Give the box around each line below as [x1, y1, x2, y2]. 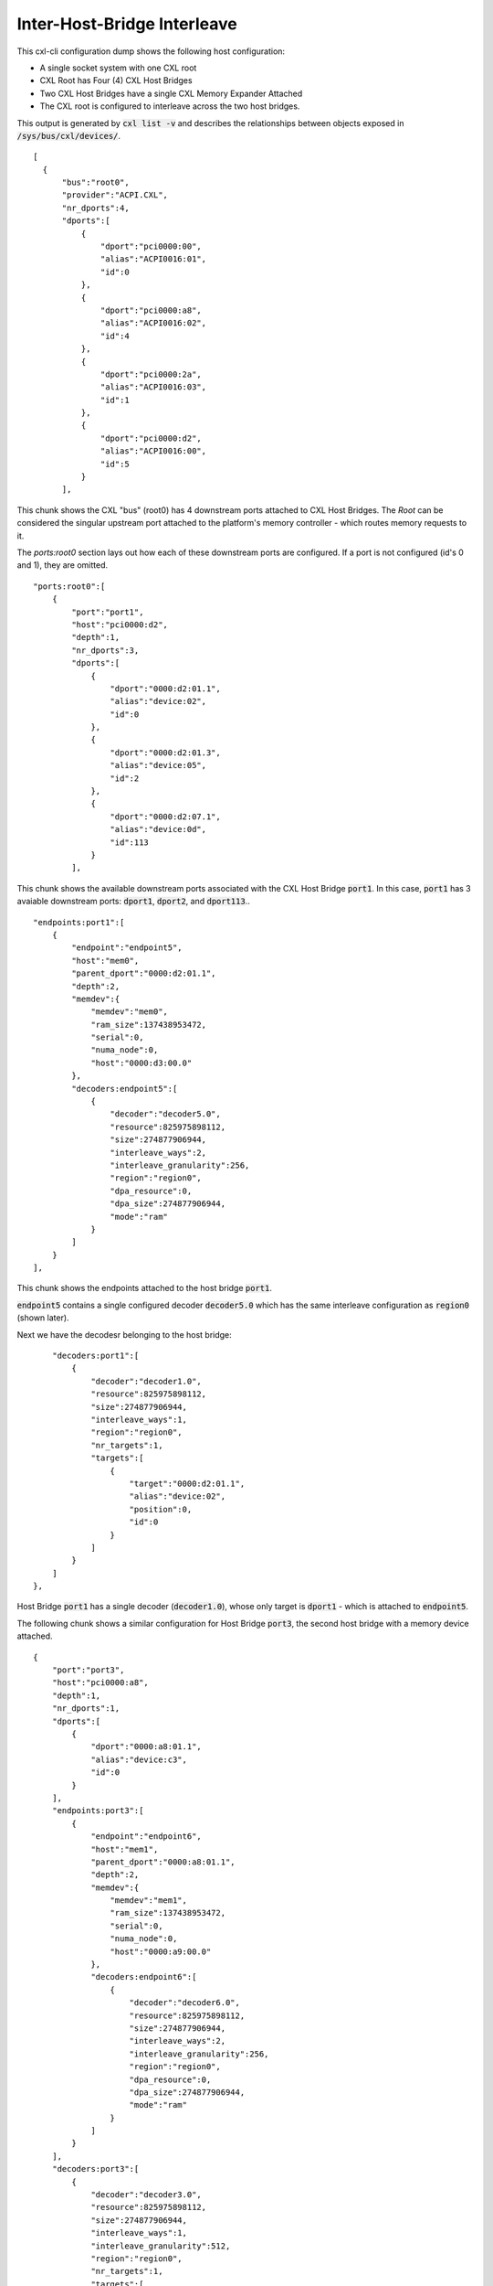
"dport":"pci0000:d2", [100, 433, 203, 443]
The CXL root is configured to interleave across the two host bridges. [39, 101, 300, 112]
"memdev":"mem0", [90, 1007, 169, 1017]
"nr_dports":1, [51, 1704, 121, 1714]
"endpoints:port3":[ [51, 1806, 144, 1816]
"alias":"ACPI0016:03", [100, 382, 207, 392]
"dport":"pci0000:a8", [100, 304, 203, 315]
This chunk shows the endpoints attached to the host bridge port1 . [16, 1283, 273, 1294]
